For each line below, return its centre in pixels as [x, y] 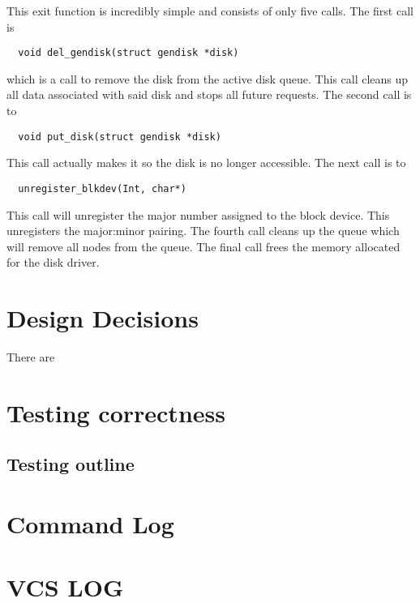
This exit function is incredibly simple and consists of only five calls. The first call [210, 11]
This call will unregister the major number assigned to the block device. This [198, 214]
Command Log [90, 523]
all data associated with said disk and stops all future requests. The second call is [209, 94]
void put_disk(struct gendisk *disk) [120, 137]
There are [31, 357]
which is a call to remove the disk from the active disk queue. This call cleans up [208, 78]
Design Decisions [103, 318]
